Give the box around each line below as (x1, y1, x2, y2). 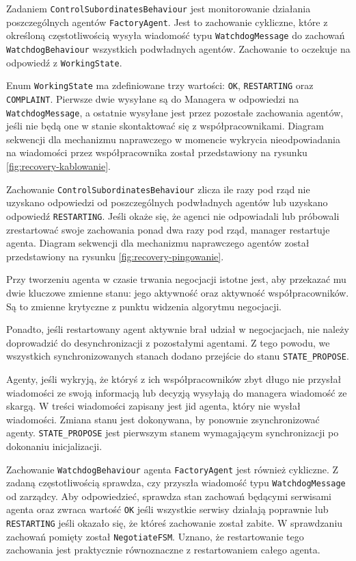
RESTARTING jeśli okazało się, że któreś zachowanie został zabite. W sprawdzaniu (6, 516, 343, 530)
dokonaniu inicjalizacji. (6, 438, 102, 453)
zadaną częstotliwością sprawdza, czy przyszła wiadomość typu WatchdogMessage (6, 475, 346, 490)
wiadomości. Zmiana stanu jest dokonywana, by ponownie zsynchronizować (6, 412, 320, 426)
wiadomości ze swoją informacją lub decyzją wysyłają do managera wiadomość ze (6, 385, 347, 399)
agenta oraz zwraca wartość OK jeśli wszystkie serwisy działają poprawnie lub (6, 502, 329, 516)
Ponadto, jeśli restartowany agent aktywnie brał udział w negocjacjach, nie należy (6, 322, 349, 336)
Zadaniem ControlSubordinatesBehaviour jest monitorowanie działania (6, 1, 311, 15)
